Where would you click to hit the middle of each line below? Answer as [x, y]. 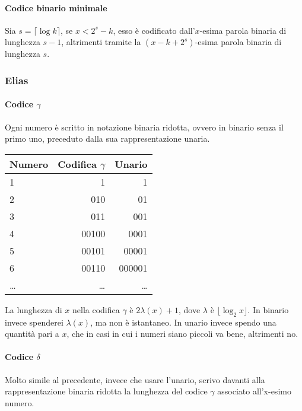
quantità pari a [32, 334]
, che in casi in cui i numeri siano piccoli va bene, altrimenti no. [182, 334]
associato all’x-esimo [254, 391]
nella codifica [96, 309]
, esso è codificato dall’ [154, 30]
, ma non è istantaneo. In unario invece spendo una [183, 322]
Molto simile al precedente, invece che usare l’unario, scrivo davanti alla [135, 379]
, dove [189, 309]
